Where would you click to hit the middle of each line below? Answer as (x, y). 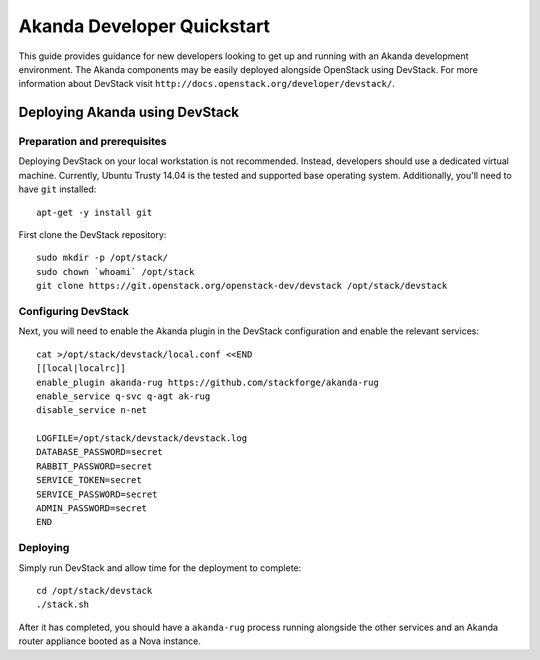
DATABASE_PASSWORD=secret (100, 452)
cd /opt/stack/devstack (94, 590)
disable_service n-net (92, 410)
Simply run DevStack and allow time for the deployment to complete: (160, 567)
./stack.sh (63, 604)
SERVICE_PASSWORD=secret (97, 494)
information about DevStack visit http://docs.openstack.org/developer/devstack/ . (206, 84)
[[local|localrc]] (81, 368)
